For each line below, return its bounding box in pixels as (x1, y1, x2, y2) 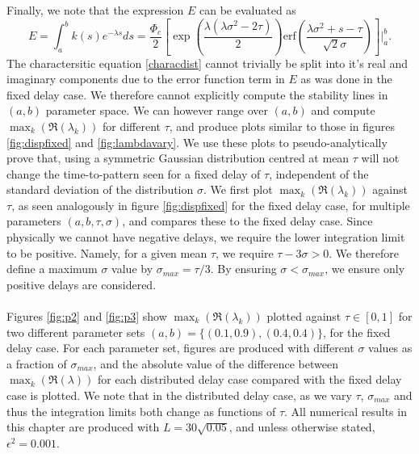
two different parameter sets (6, 323, 145, 340)
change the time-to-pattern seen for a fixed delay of (6, 165, 261, 182)
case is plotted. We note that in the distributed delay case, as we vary (6, 387, 352, 403)
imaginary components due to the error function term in (6, 70, 285, 87)
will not (361, 149, 400, 166)
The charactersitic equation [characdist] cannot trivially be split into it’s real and (6, 54, 409, 71)
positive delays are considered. (6, 275, 157, 292)
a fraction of (6, 355, 67, 372)
